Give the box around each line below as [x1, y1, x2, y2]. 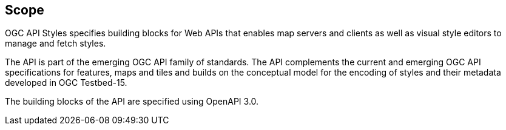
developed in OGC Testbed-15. [5, 77, 127, 88]
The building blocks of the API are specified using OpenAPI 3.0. [5, 96, 259, 107]
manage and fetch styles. [5, 38, 106, 49]
